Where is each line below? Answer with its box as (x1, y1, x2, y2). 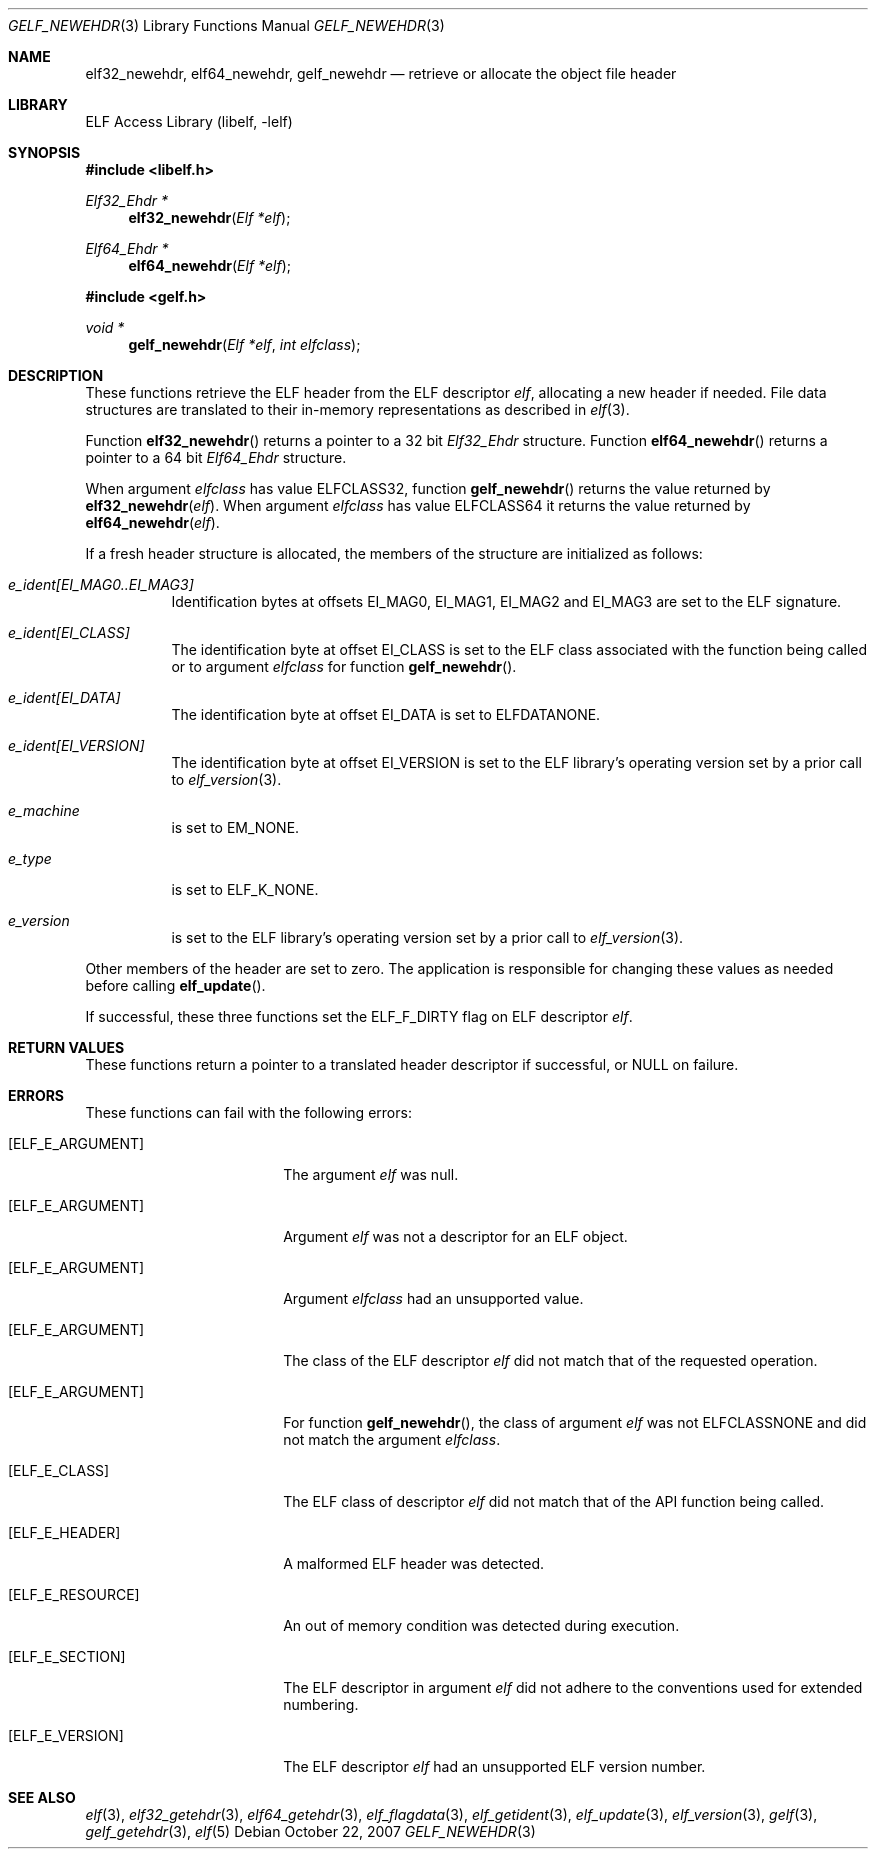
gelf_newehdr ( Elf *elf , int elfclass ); (128, 336, 361, 353)
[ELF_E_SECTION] (8, 1648, 126, 1665)
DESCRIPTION (8, 367, 104, 384)
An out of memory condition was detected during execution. (283, 1617, 680, 1634)
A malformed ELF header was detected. (283, 1555, 544, 1572)
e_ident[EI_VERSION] (8, 737, 145, 754)
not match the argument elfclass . (283, 1431, 501, 1448)
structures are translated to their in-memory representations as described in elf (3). (85, 401, 630, 418)
